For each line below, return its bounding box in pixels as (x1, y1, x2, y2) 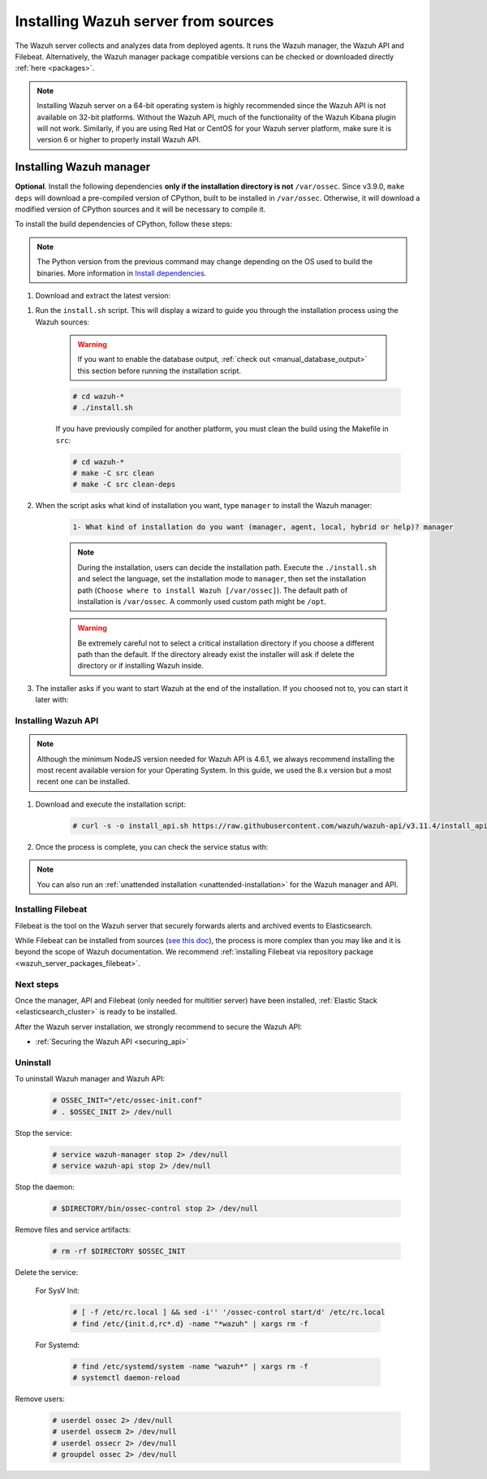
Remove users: (15, 1394, 65, 1404)
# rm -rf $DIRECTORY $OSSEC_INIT (52, 1246, 186, 1255)
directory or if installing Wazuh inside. (77, 661, 205, 671)
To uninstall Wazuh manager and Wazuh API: (15, 1074, 166, 1084)
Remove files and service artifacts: (15, 1225, 131, 1234)
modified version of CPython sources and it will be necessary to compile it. (15, 204, 266, 214)
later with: (35, 695, 69, 705)
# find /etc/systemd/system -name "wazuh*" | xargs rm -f (72, 1362, 308, 1371)
